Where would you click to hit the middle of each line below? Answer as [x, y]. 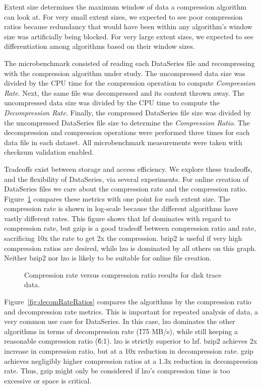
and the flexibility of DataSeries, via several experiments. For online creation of [126, 179]
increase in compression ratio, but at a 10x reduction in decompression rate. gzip [129, 351]
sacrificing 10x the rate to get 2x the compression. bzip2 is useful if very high [123, 238]
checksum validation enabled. [49, 152]
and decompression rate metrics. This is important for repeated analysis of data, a [131, 311]
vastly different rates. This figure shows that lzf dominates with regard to [117, 218]
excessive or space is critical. [48, 380]
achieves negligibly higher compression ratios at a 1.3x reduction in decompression [131, 361]
